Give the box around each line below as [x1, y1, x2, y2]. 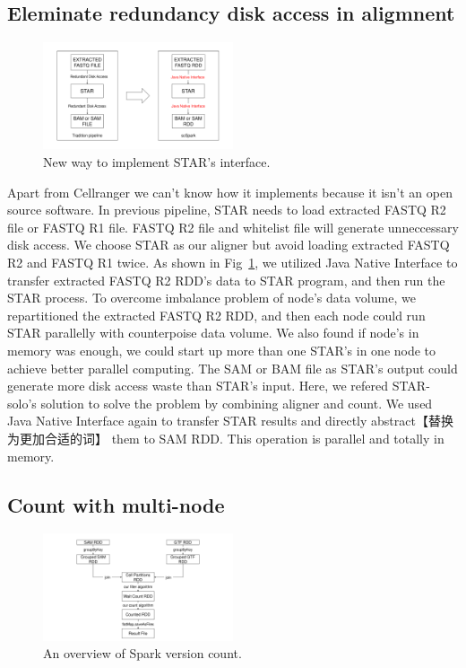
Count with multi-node [7, 490, 225, 518]
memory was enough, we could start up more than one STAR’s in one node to [7, 340, 436, 359]
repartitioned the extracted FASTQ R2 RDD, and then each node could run [7, 305, 426, 324]
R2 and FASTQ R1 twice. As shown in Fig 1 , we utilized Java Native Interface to [7, 253, 458, 272]
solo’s [7, 393, 37, 412]
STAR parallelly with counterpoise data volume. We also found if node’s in [7, 323, 419, 342]
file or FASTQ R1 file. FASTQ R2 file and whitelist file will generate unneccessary [7, 217, 459, 236]
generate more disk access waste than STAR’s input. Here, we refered [7, 376, 388, 395]
